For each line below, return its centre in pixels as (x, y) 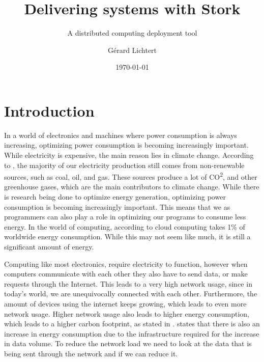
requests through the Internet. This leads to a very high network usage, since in (128, 283)
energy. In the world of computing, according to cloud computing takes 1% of (125, 226)
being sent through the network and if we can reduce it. (91, 353)
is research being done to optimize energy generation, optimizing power (115, 197)
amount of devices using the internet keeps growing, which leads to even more (125, 303)
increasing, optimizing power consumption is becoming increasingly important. (126, 145)
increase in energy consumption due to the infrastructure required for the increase (132, 333)
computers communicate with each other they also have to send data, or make (126, 274)
